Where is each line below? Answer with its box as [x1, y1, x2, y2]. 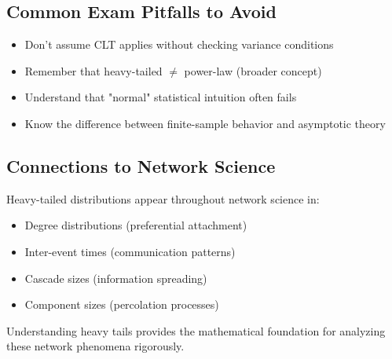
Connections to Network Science [6, 153, 276, 178]
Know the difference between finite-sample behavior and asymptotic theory [24, 115, 386, 131]
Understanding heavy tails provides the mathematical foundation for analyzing [6, 322, 386, 339]
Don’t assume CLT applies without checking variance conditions [24, 36, 334, 53]
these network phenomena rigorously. [6, 338, 185, 354]
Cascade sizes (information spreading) [24, 269, 207, 286]
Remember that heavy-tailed [24, 62, 163, 79]
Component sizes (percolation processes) [24, 296, 219, 313]
